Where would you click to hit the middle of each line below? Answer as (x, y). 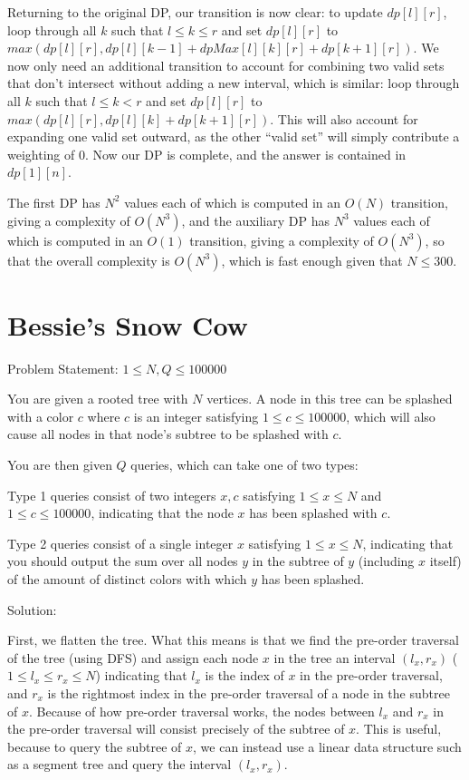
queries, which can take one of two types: (244, 465)
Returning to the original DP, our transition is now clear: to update (195, 12)
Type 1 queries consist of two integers (112, 495)
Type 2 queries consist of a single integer (120, 543)
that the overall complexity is (89, 260)
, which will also (391, 416)
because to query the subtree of (95, 746)
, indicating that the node (162, 513)
